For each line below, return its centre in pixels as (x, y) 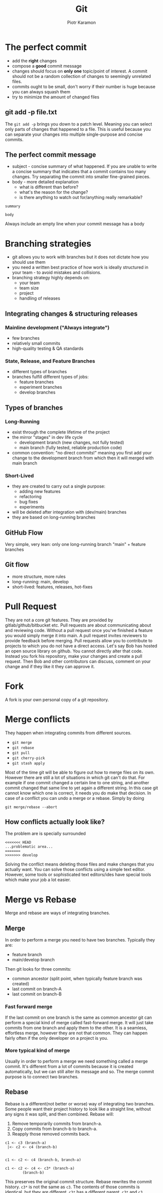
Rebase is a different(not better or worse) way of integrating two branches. (80, 1103)
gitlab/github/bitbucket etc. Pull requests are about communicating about (78, 625)
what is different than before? (49, 187)
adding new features (40, 491)
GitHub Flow (24, 533)
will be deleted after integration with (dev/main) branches (69, 512)
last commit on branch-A (37, 989)
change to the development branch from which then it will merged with (83, 458)
